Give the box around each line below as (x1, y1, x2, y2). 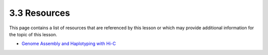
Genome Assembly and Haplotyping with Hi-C (21, 41, 116, 47)
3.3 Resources (9, 7, 70, 18)
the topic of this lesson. (9, 31, 57, 37)
